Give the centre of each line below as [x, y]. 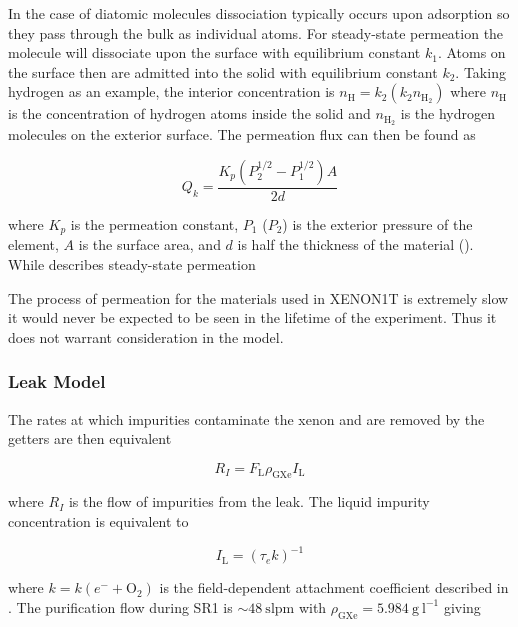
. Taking [480, 71]
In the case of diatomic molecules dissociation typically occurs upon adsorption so [259, 13]
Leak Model [57, 381]
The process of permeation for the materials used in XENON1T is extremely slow [258, 297]
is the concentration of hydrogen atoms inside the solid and [189, 113]
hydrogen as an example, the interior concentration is [171, 91]
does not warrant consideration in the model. [146, 336]
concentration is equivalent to [98, 521]
